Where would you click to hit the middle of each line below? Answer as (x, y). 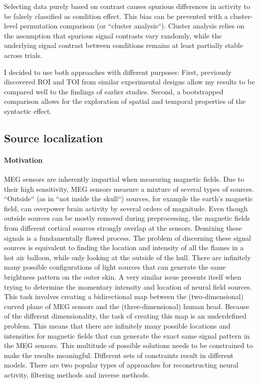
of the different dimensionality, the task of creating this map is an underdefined (125, 316)
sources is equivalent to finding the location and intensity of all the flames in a (124, 247)
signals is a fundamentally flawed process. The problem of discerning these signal (128, 237)
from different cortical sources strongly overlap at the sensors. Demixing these (123, 228)
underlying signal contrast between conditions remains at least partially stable (124, 45)
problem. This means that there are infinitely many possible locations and (117, 326)
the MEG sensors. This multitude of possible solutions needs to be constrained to (129, 345)
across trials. (23, 55)
